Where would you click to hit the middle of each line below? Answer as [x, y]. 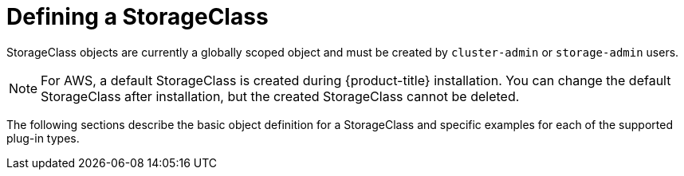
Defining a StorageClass [138, 17]
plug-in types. [43, 138]
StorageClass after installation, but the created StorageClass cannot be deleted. [280, 96]
